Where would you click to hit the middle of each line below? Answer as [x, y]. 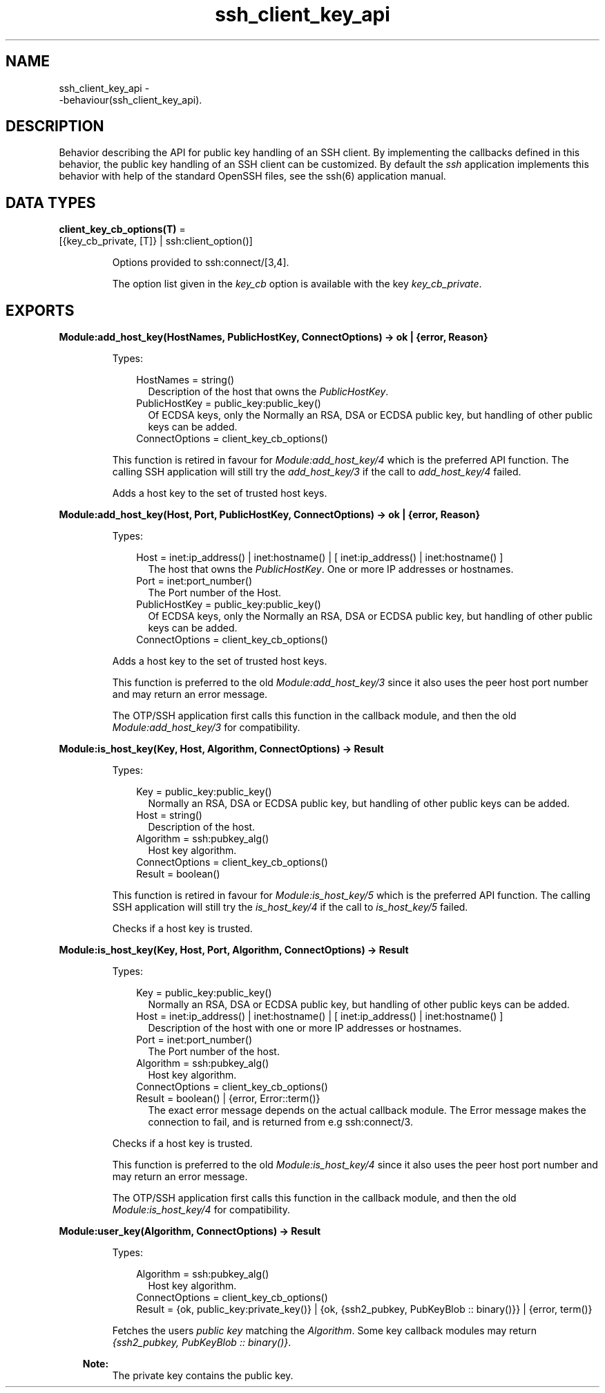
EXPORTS [40, 310]
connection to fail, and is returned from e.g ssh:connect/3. [280, 1122]
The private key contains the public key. [203, 1376]
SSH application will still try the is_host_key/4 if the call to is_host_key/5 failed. [290, 907]
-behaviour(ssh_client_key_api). [131, 99]
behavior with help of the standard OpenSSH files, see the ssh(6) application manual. [252, 176]
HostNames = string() [185, 380]
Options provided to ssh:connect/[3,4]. [201, 263]
